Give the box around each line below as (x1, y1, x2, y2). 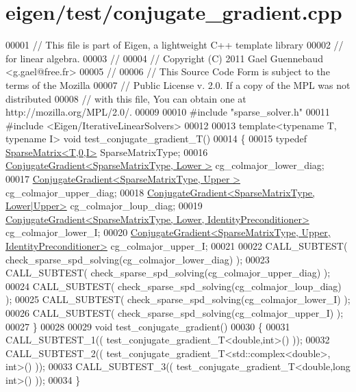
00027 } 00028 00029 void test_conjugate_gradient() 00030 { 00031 (5, 319, 290, 333)
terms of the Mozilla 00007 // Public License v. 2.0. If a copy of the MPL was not (5, 77, 351, 92)
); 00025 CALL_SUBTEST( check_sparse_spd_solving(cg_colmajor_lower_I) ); (5, 292, 351, 306)
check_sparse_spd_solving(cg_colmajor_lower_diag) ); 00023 (5, 252, 270, 266)
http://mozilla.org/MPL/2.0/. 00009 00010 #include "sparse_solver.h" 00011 (5, 105, 330, 119)
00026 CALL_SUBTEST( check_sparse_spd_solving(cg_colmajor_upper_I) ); (5, 306, 344, 319)
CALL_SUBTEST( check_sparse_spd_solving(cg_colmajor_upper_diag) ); (5, 265, 331, 280)
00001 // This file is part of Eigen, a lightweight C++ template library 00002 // (5, 38, 344, 52)
